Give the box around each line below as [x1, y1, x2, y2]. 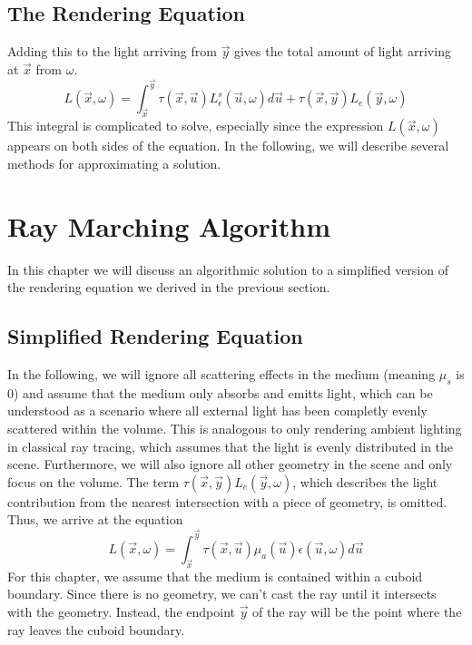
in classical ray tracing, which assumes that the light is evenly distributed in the [7, 436, 454, 455]
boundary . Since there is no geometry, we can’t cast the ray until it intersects [7, 584, 437, 603]
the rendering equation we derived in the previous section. [7, 278, 330, 297]
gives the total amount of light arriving [233, 42, 451, 61]
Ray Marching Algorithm [7, 207, 330, 244]
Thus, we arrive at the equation [7, 510, 183, 529]
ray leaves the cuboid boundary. [7, 620, 185, 639]
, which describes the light [292, 472, 438, 491]
